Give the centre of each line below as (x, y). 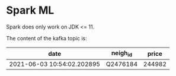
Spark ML (30, 10)
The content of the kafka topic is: (47, 38)
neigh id (121, 53)
